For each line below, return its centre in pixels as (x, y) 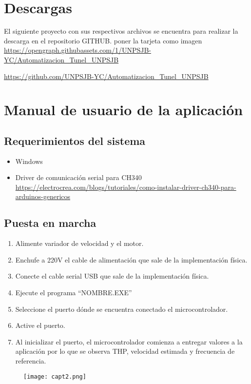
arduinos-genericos (43, 196)
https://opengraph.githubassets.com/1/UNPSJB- (77, 50)
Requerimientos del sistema (75, 140)
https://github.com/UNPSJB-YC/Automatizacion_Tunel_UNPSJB (106, 76)
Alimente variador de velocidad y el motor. (79, 243)
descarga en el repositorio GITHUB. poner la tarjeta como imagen (103, 40)
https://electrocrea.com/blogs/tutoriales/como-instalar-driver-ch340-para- (126, 187)
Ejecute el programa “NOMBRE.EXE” (74, 293)
